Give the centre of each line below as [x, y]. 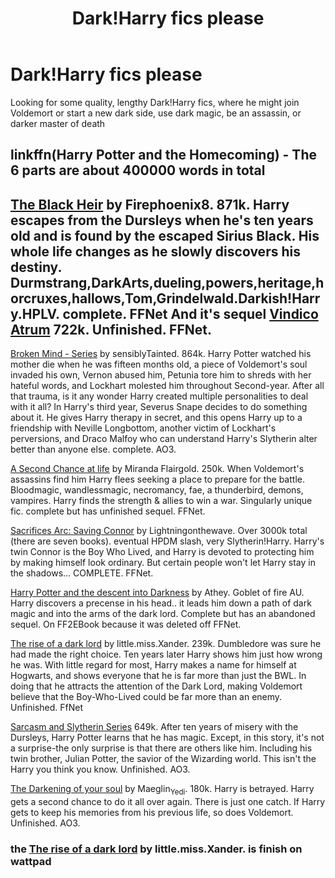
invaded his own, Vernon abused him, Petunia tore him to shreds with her [161, 375]
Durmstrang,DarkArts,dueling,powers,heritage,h [167, 282]
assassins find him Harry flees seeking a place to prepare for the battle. [157, 479]
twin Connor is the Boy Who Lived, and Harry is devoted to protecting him [162, 552]
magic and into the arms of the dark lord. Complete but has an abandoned [163, 614]
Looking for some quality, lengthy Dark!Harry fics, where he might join [155, 102]
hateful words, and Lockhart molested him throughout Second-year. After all [167, 386]
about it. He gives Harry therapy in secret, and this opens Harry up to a [156, 418]
